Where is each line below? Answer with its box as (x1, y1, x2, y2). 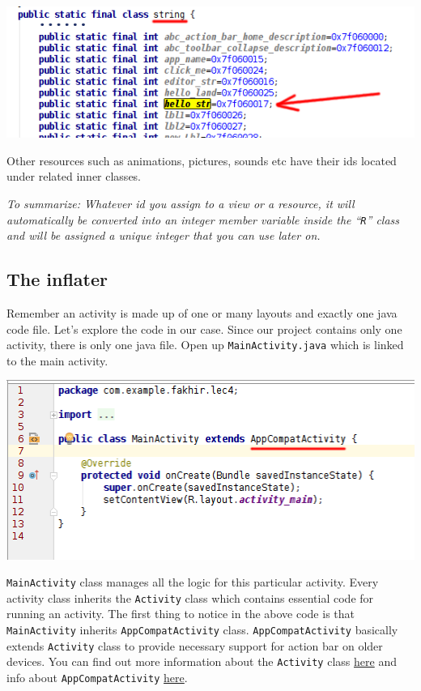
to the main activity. (6, 352, 108, 369)
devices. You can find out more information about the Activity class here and (6, 653, 397, 670)
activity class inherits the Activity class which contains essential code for (6, 589, 374, 606)
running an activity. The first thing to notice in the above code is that (6, 605, 355, 622)
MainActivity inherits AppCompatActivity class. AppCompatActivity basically (6, 621, 398, 638)
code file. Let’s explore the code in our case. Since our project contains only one (6, 320, 402, 337)
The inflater (6, 267, 108, 292)
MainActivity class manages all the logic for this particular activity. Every (6, 574, 379, 591)
